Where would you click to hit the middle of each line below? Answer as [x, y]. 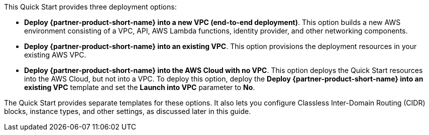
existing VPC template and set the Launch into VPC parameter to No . [140, 87]
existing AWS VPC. [55, 55]
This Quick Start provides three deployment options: [90, 7]
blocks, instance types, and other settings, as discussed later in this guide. [128, 111]
